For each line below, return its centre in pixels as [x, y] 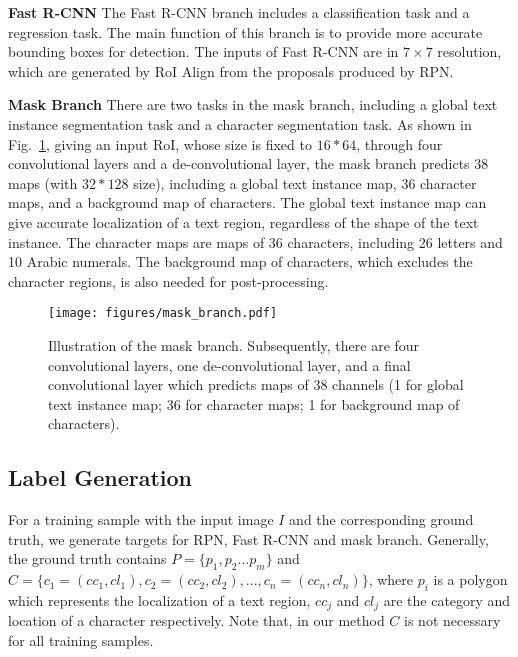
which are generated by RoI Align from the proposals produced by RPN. [231, 70]
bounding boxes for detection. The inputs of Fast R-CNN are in [203, 51]
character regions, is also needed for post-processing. [168, 280]
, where [390, 579]
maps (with [43, 182]
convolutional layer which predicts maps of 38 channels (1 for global [256, 384]
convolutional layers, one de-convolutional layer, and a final [229, 364]
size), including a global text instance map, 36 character [305, 182]
